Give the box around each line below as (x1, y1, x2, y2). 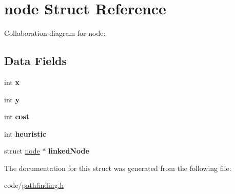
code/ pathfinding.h (4, 180, 64, 190)
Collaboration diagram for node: (4, 28, 106, 38)
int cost (4, 111, 30, 122)
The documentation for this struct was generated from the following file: (4, 162, 231, 173)
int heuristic (4, 128, 47, 139)
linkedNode (48, 145, 89, 156)
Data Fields (4, 53, 67, 69)
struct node (4, 145, 40, 156)
